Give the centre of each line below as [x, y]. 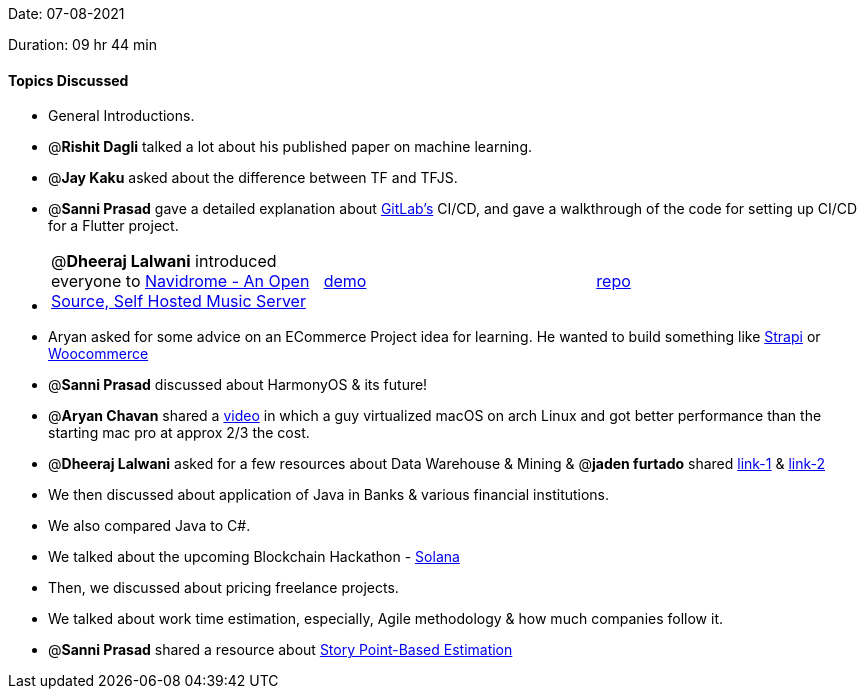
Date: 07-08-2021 [66, 13]
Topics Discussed [68, 80]
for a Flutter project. [113, 226]
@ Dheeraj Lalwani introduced [164, 261]
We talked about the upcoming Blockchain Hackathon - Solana [254, 557]
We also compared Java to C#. [149, 526]
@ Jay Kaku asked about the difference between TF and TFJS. [253, 178]
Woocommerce [98, 354]
